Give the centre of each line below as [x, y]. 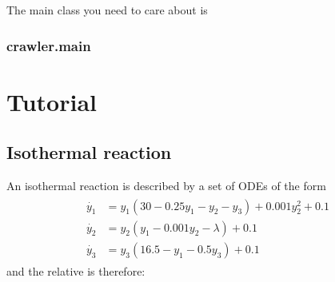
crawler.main [49, 45]
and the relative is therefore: [76, 270]
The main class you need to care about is [107, 10]
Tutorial [52, 101]
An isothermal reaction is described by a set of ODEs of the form [166, 186]
